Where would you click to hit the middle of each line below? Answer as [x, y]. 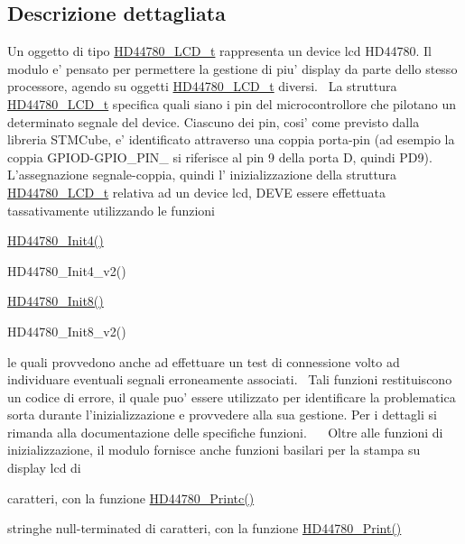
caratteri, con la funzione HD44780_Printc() [131, 498]
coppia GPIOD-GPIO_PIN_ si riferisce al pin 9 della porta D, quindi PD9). [220, 157]
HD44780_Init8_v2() [67, 331]
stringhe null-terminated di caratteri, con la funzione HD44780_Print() [205, 528]
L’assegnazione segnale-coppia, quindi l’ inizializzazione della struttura [202, 175]
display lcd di [44, 468]
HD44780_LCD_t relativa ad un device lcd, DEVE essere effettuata [197, 192]
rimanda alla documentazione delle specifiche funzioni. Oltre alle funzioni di [225, 432]
